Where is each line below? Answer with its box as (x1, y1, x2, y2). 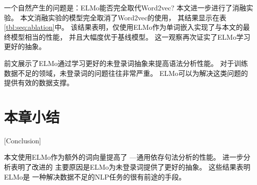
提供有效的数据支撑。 (4, 77, 74, 88)
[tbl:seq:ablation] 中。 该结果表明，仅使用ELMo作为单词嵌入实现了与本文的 (4, 22, 243, 32)
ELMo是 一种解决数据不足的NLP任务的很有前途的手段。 (4, 171, 186, 182)
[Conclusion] (4, 135, 41, 145)
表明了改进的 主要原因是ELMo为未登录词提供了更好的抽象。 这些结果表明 (10, 162, 251, 172)
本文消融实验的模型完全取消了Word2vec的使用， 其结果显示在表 (20, 12, 227, 22)
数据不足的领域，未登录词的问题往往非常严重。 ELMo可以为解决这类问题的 (4, 67, 248, 78)
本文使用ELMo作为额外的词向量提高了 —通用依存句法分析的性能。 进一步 (4, 152, 244, 162)
